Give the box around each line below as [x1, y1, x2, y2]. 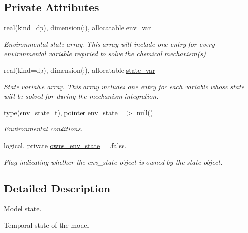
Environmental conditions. [4, 124, 83, 134]
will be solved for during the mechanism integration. [4, 91, 159, 101]
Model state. [4, 203, 41, 213]
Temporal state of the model [4, 219, 89, 230]
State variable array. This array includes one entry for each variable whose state [4, 81, 245, 91]
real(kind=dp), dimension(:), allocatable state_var [4, 64, 155, 75]
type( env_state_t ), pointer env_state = [4, 107, 125, 117]
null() [136, 107, 153, 117]
